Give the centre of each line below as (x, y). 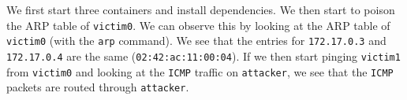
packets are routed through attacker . (98, 87)
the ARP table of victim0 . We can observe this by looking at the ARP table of (198, 25)
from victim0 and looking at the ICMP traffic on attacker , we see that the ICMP (200, 71)
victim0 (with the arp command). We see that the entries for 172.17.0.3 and (196, 41)
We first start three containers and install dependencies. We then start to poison (201, 9)
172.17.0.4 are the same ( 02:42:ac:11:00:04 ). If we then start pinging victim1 (203, 56)
